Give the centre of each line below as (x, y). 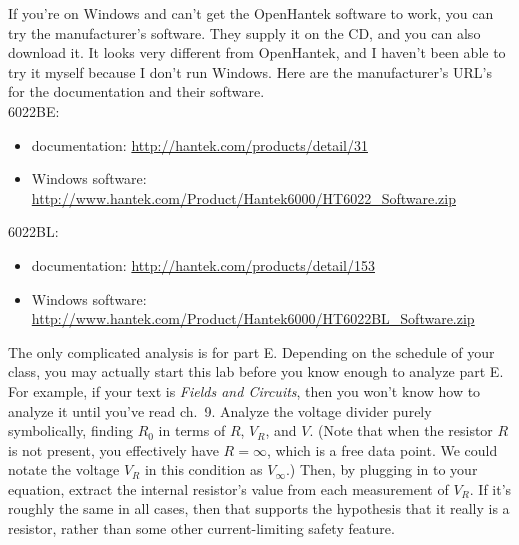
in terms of (192, 430)
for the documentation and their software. (136, 91)
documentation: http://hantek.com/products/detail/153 (203, 264)
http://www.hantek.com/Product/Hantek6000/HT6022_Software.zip (243, 197)
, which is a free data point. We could (382, 449)
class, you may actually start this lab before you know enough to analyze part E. (256, 371)
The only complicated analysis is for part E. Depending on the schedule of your (251, 351)
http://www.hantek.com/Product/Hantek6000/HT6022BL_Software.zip (253, 318)
